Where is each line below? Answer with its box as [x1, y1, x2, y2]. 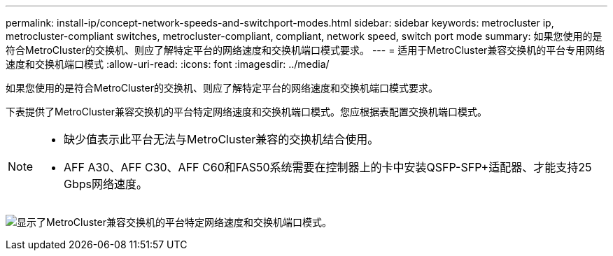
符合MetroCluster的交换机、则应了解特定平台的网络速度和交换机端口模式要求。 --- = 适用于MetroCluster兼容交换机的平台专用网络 [6, 44, 605, 56]
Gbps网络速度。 [64, 177, 148, 191]
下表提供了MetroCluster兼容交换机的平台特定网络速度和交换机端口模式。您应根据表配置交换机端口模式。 [6, 106, 487, 118]
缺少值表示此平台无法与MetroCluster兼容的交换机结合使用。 [64, 132, 379, 146]
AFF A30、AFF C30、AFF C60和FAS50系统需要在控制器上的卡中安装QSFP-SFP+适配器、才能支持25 [64, 160, 592, 174]
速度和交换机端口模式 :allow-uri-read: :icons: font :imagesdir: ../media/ [6, 58, 330, 70]
